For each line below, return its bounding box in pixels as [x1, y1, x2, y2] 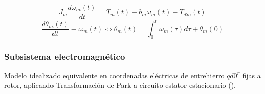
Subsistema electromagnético [4, 50, 125, 63]
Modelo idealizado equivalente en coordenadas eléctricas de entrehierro [4, 70, 225, 80]
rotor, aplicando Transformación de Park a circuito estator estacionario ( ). [4, 80, 236, 90]
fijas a [242, 70, 261, 80]
